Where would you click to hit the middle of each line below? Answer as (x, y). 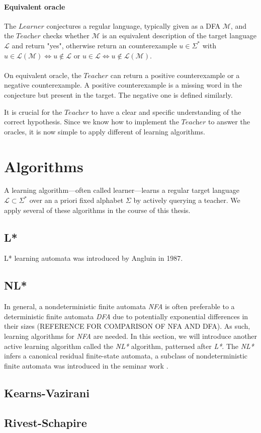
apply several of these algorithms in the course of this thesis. (97, 210)
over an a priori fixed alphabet (76, 200)
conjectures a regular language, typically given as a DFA (134, 25)
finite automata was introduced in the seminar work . (86, 365)
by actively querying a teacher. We (187, 200)
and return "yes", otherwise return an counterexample (94, 45)
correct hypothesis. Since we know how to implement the (92, 122)
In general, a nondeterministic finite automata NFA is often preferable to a (119, 306)
